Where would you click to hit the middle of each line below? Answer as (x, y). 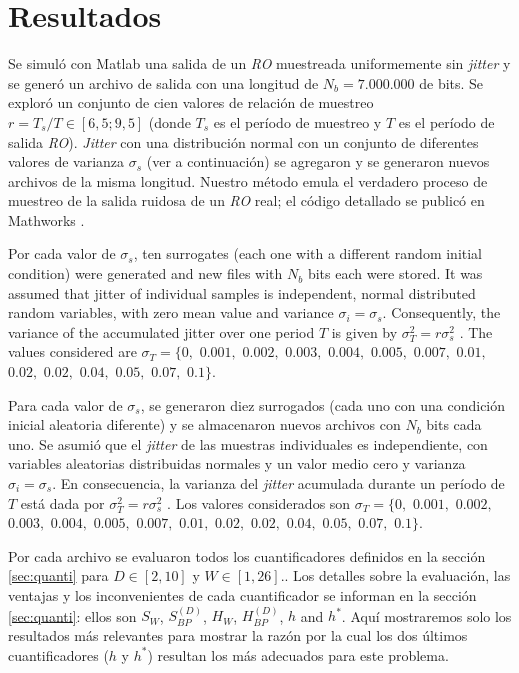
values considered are (72, 351)
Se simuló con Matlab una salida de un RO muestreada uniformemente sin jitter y (259, 63)
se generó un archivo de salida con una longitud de (163, 82)
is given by (364, 331)
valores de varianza (66, 161)
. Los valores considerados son (259, 502)
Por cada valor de (62, 253)
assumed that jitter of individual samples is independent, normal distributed (242, 292)
